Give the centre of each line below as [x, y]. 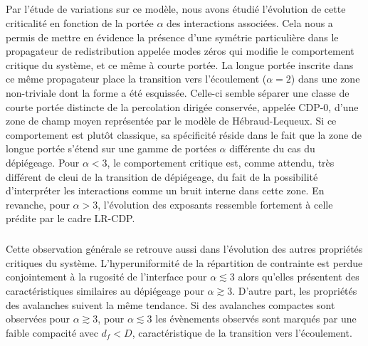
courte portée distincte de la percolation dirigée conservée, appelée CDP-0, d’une [182, 106]
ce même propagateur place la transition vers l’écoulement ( [136, 79]
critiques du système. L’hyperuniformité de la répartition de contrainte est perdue [184, 262]
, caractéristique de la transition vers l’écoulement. [242, 332]
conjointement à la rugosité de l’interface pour [106, 277]
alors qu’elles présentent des [299, 277]
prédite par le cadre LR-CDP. [70, 218]
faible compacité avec [52, 332]
